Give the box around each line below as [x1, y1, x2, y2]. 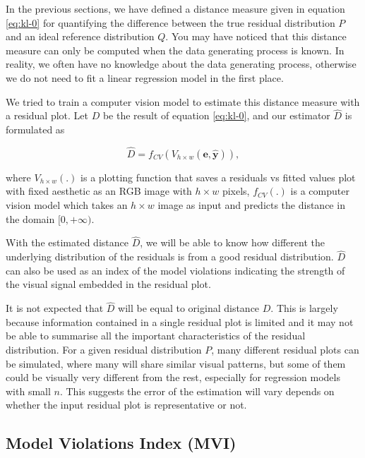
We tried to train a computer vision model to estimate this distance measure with [6, 94, 360, 109]
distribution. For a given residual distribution [6, 342, 202, 356]
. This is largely [270, 301, 338, 315]
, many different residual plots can [211, 342, 359, 356]
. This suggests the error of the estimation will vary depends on [59, 383, 335, 398]
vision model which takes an [6, 197, 128, 212]
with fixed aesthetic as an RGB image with [6, 183, 192, 198]
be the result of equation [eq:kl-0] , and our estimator [102, 108, 330, 123]
